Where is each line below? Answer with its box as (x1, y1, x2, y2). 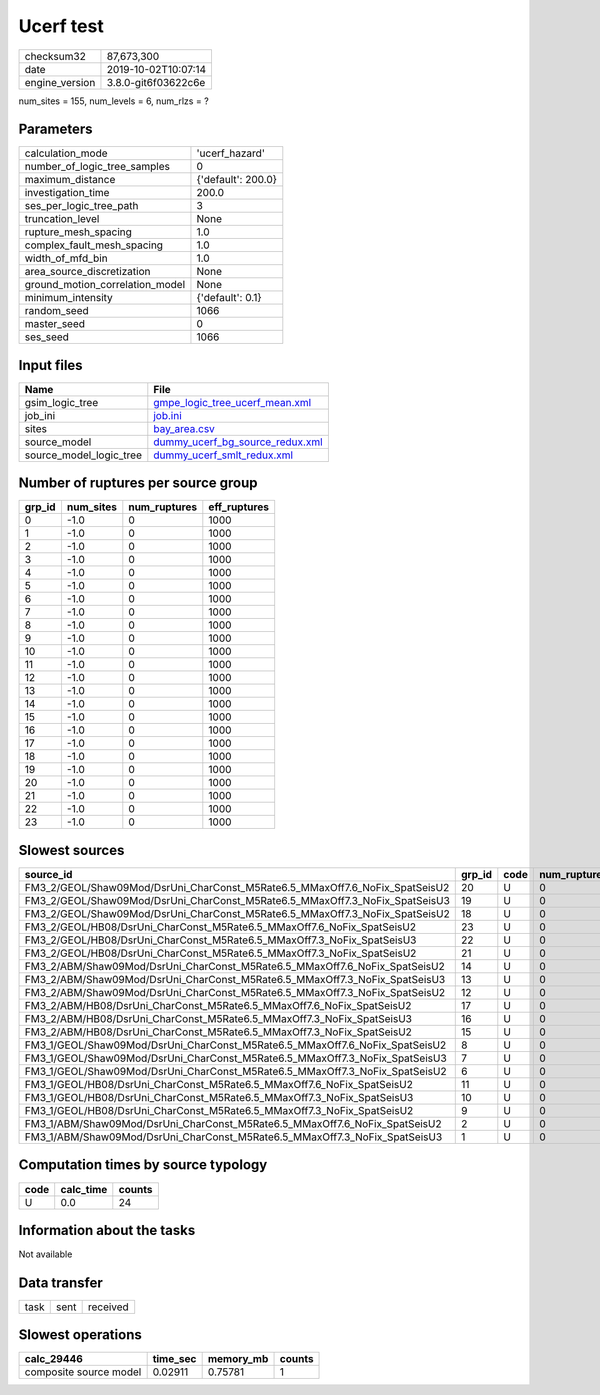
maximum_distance (24, 173, 116, 187)
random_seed (24, 304, 89, 318)
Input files (18, 356, 84, 374)
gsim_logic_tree (24, 395, 99, 409)
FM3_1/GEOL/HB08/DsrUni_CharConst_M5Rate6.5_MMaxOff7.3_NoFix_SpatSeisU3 (24, 1091, 414, 1104)
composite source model (24, 1365, 142, 1379)
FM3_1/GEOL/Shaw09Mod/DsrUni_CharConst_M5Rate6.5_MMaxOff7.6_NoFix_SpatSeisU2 (24, 1038, 447, 1052)
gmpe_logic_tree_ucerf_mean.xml (153, 395, 312, 409)
